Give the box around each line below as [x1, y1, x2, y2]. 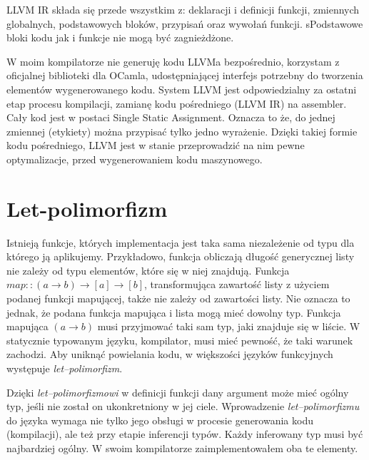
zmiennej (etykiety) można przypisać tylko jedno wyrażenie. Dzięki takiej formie [6, 123, 358, 138]
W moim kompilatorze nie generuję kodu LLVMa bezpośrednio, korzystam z [6, 53, 340, 68]
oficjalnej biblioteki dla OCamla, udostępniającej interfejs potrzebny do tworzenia [6, 68, 363, 83]
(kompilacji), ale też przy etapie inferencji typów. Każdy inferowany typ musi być [6, 426, 363, 441]
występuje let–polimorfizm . [6, 361, 123, 375]
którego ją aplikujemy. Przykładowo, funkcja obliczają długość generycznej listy [6, 249, 355, 264]
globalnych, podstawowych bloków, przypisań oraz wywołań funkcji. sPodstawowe [6, 16, 363, 31]
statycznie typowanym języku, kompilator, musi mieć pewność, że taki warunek [6, 332, 353, 347]
